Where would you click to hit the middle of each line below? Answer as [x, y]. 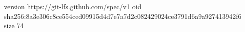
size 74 [14, 25]
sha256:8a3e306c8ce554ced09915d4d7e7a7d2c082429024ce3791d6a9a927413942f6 [123, 16]
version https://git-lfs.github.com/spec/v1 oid [73, 6]
